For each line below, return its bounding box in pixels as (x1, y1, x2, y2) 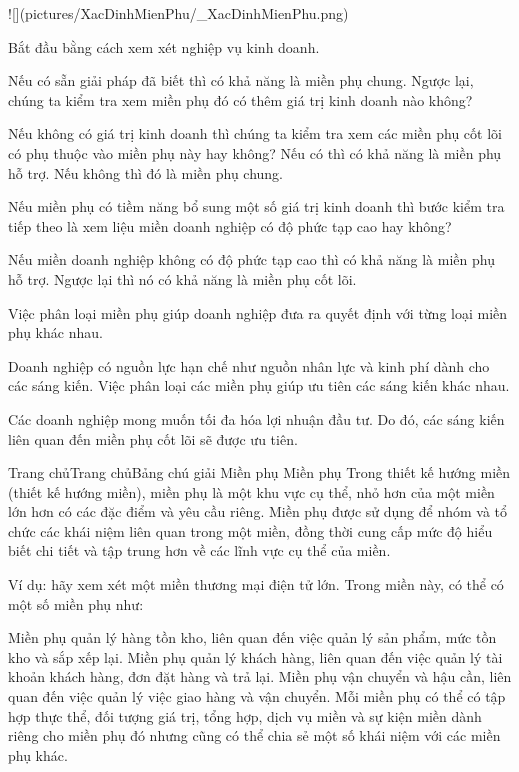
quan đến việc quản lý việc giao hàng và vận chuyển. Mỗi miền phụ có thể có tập (8, 686, 506, 707)
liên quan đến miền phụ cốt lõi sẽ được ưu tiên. (8, 428, 298, 449)
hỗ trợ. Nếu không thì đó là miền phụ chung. (8, 162, 284, 183)
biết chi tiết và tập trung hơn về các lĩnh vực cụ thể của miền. (8, 540, 391, 561)
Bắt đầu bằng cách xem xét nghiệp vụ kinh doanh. (8, 36, 320, 57)
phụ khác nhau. (8, 322, 103, 343)
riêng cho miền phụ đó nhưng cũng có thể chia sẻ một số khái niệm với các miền (8, 725, 501, 746)
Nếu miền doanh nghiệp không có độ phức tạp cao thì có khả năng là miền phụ (8, 249, 495, 270)
